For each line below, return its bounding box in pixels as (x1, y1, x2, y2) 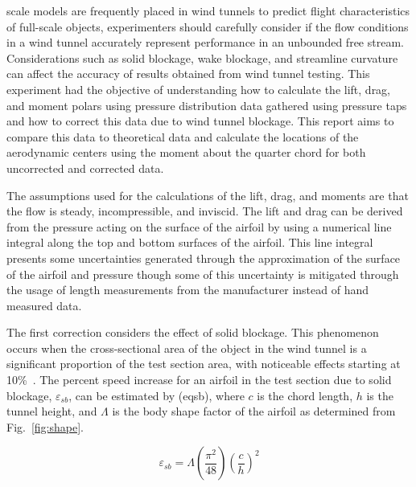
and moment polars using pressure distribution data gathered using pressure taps (6, 96, 407, 113)
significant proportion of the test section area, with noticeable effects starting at (6, 355, 401, 372)
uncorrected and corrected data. (6, 159, 164, 176)
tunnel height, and (6, 403, 97, 419)
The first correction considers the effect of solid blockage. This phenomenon (6, 324, 379, 341)
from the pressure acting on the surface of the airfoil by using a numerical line (6, 218, 392, 235)
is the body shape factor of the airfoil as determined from (112, 403, 396, 419)
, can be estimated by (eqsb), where (68, 387, 245, 403)
